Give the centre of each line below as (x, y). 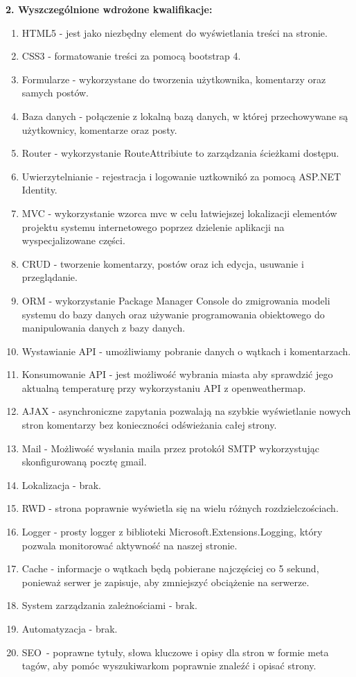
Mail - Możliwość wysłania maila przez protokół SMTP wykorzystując (170, 448)
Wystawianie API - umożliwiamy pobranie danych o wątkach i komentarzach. (186, 351)
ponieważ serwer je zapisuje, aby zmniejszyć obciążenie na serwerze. (166, 582)
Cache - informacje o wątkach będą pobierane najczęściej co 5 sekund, (170, 568)
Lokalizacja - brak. (61, 485)
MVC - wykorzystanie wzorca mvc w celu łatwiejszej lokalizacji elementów (179, 213)
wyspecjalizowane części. (73, 240)
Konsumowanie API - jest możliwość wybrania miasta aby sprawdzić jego (177, 374)
